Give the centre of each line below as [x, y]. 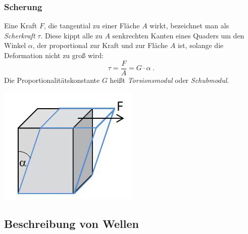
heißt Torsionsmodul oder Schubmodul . [169, 80]
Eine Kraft [21, 26]
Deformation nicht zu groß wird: [54, 55]
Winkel [15, 45]
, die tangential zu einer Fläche [92, 26]
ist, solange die [201, 45]
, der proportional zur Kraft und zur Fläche [100, 45]
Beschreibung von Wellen [71, 224]
